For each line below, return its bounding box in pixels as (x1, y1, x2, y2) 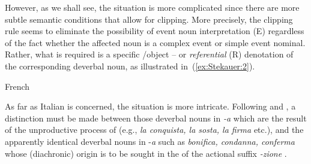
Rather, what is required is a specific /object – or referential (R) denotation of (5, 48, 294, 60)
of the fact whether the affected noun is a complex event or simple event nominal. (5, 36, 306, 48)
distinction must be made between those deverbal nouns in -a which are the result (5, 111, 307, 124)
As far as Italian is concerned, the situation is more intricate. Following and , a (5, 100, 296, 113)
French (5, 80, 30, 92)
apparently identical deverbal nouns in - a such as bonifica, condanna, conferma (5, 135, 295, 147)
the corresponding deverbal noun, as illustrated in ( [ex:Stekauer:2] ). (5, 59, 255, 72)
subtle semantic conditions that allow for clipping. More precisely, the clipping (5, 13, 293, 25)
